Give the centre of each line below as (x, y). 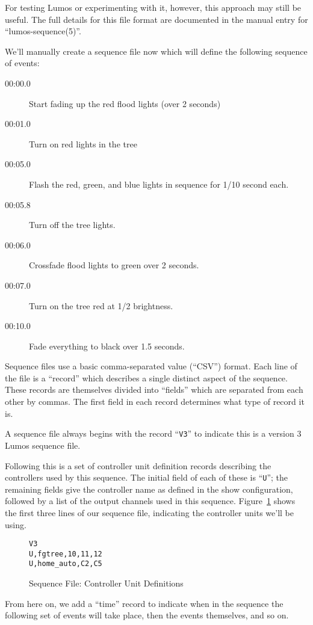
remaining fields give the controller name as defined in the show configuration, (149, 489)
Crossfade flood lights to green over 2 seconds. (114, 265)
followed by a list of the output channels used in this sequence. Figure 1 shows (150, 501)
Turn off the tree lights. (72, 225)
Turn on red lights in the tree (83, 143)
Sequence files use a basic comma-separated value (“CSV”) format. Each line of (151, 366)
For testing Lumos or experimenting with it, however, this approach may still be (153, 7)
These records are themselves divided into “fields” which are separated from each (154, 389)
